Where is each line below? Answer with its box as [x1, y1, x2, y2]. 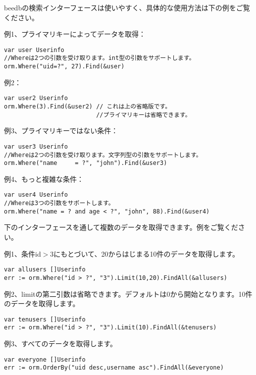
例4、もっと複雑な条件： [4, 173, 84, 184]
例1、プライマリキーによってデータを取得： [4, 29, 146, 39]
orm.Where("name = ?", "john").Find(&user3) [4, 160, 167, 167]
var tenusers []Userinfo [4, 316, 86, 323]
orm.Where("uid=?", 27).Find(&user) [4, 63, 125, 70]
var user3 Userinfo [4, 143, 68, 150]
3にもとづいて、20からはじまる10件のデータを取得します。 [50, 248, 239, 259]
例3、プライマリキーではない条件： [4, 125, 118, 136]
